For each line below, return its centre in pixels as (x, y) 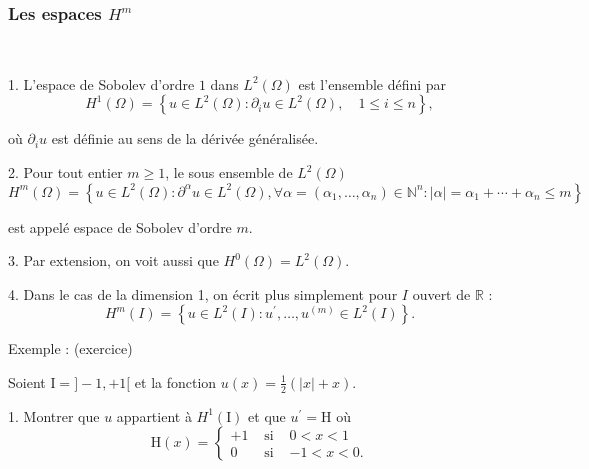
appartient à (154, 415)
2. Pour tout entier (65, 172)
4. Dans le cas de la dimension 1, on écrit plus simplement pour (203, 293)
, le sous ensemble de (229, 172)
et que (267, 415)
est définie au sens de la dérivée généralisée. (185, 138)
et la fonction (175, 381)
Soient (27, 381)
